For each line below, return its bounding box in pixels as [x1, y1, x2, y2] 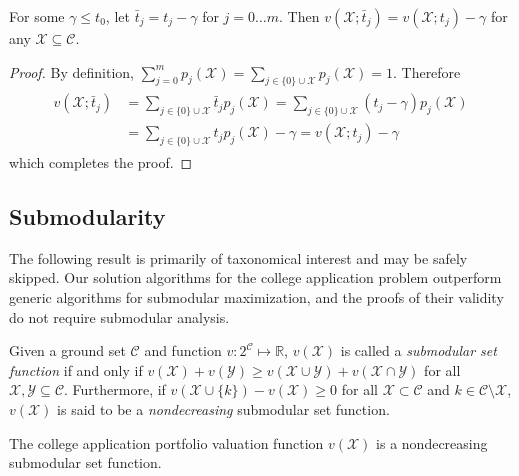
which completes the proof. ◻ [9, 152, 193, 173]
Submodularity [9, 201, 166, 232]
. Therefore [392, 61, 461, 82]
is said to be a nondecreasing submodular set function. [57, 399, 390, 420]
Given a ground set [9, 340, 126, 361]
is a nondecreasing [376, 432, 488, 453]
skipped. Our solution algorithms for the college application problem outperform [9, 267, 502, 288]
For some [9, 6, 65, 26]
